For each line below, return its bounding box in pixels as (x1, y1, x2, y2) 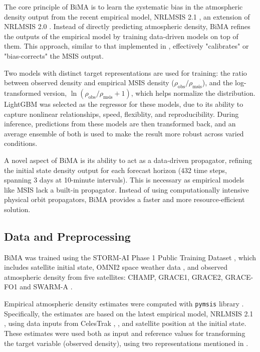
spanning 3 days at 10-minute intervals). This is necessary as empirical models (4, 174, 244, 185)
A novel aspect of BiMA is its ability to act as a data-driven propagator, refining (4, 154, 252, 165)
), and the (202, 77, 233, 88)
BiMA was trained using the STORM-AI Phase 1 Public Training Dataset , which (4, 252, 256, 262)
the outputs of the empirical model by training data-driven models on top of (4, 31, 238, 41)
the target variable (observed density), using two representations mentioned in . (4, 337, 248, 348)
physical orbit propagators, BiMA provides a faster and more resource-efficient (4, 194, 245, 205)
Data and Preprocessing (4, 228, 131, 244)
